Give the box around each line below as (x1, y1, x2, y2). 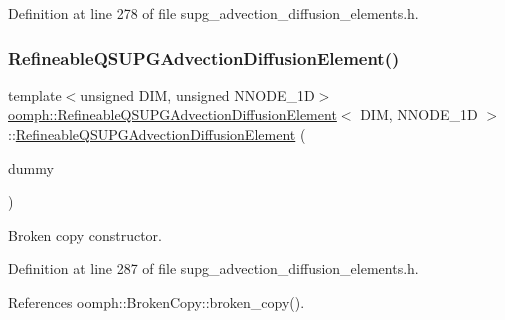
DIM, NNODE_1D (360, 104, 478, 125)
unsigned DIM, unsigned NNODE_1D (80, 84, 315, 105)
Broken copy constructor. (8, 224, 162, 245)
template (8, 84, 62, 105)
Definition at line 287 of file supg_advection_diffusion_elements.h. (8, 258, 419, 279)
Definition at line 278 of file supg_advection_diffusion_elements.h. (8, 3, 419, 23)
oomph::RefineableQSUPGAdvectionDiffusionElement (8, 104, 337, 125)
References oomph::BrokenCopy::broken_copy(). (8, 291, 305, 312)
